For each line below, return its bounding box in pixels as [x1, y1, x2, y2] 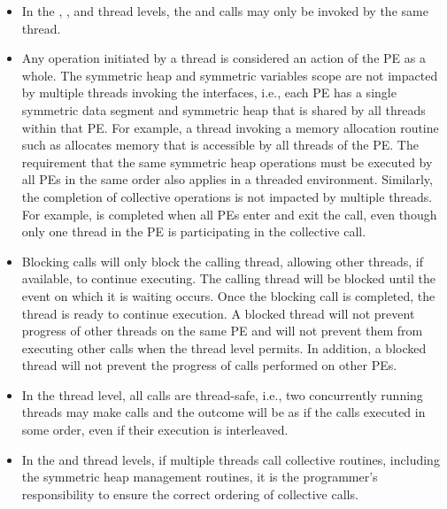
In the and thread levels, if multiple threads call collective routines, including [21, 450, 440, 468]
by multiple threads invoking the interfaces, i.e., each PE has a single [21, 83, 397, 102]
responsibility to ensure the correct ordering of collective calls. [21, 484, 358, 503]
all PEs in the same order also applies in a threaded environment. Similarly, [21, 170, 433, 189]
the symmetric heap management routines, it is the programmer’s [21, 467, 378, 486]
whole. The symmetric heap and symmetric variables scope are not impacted [21, 66, 438, 84]
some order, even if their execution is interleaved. [21, 420, 289, 439]
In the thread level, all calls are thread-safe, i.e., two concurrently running [21, 385, 423, 404]
